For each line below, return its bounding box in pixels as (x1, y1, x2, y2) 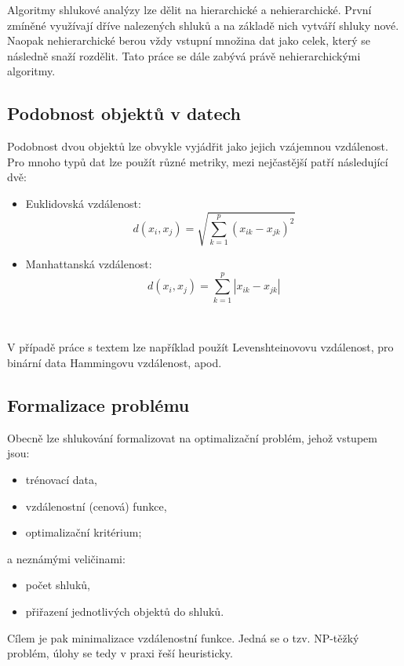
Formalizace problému (7, 392, 190, 417)
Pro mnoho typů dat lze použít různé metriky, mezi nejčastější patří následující (7, 153, 388, 169)
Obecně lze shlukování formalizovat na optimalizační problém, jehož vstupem (7, 429, 377, 446)
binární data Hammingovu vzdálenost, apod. (7, 355, 222, 370)
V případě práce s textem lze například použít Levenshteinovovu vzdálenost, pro (7, 339, 394, 355)
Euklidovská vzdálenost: (25, 195, 141, 211)
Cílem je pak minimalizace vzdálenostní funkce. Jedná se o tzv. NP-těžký (7, 629, 359, 646)
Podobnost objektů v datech (7, 101, 242, 126)
